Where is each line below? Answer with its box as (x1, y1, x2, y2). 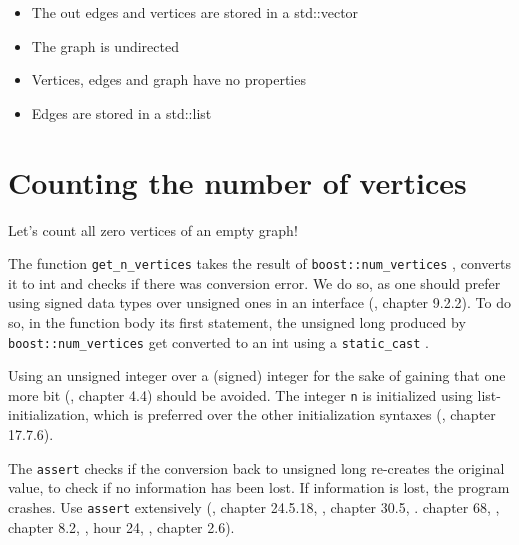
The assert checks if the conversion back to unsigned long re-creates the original (8, 457, 505, 478)
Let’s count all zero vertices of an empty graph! (8, 219, 298, 240)
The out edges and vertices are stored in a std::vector (31, 2, 359, 22)
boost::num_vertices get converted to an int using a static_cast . (8, 331, 429, 352)
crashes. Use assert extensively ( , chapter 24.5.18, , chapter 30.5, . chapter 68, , (8, 496, 500, 517)
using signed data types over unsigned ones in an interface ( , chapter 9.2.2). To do (8, 292, 511, 313)
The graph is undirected (31, 35, 179, 56)
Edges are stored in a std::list (31, 102, 212, 123)
